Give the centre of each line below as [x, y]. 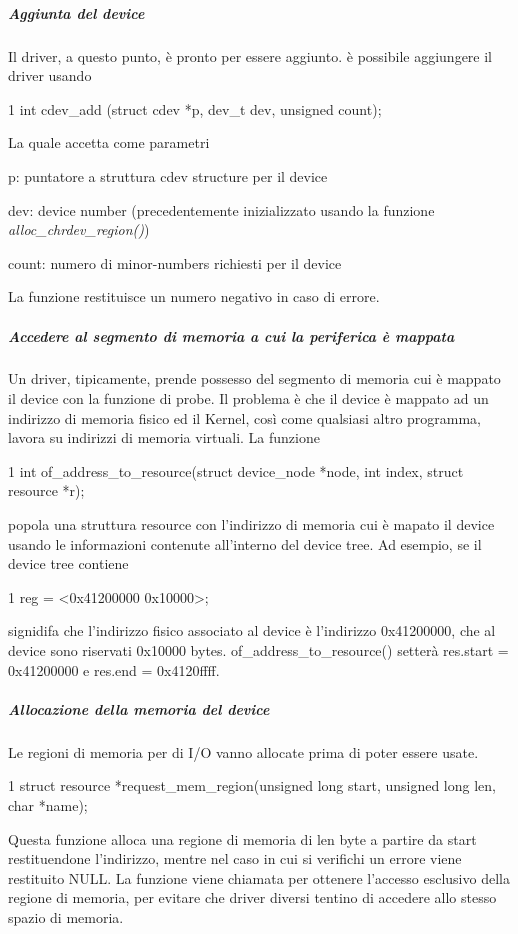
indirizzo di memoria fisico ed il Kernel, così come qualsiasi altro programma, [245, 417]
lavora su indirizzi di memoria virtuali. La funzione [164, 437]
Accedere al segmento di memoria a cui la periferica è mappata [231, 335]
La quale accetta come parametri [109, 142]
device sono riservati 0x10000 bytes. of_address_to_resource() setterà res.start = [258, 650]
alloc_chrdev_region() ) [79, 229]
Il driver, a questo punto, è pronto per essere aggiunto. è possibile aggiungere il [250, 55]
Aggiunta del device [76, 12]
